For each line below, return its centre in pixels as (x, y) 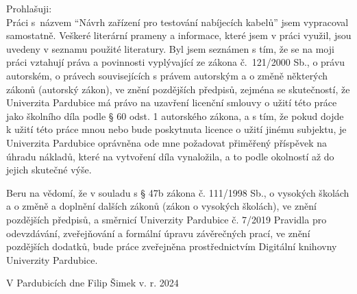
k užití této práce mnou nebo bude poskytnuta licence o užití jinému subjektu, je (176, 129)
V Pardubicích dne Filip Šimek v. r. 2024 (93, 283)
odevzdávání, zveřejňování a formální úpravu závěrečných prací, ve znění (158, 233)
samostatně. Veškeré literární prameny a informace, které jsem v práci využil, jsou (179, 35)
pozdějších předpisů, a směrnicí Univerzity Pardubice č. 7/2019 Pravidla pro (167, 219)
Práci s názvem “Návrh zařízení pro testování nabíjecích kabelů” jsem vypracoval (177, 22)
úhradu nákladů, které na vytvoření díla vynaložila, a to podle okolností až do (170, 156)
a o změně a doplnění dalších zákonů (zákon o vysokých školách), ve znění (161, 206)
